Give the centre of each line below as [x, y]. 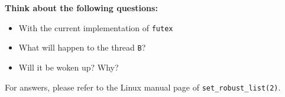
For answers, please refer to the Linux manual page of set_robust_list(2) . [143, 87]
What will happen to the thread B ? [82, 47]
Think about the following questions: [81, 8]
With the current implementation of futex [96, 27]
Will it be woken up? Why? [69, 67]
